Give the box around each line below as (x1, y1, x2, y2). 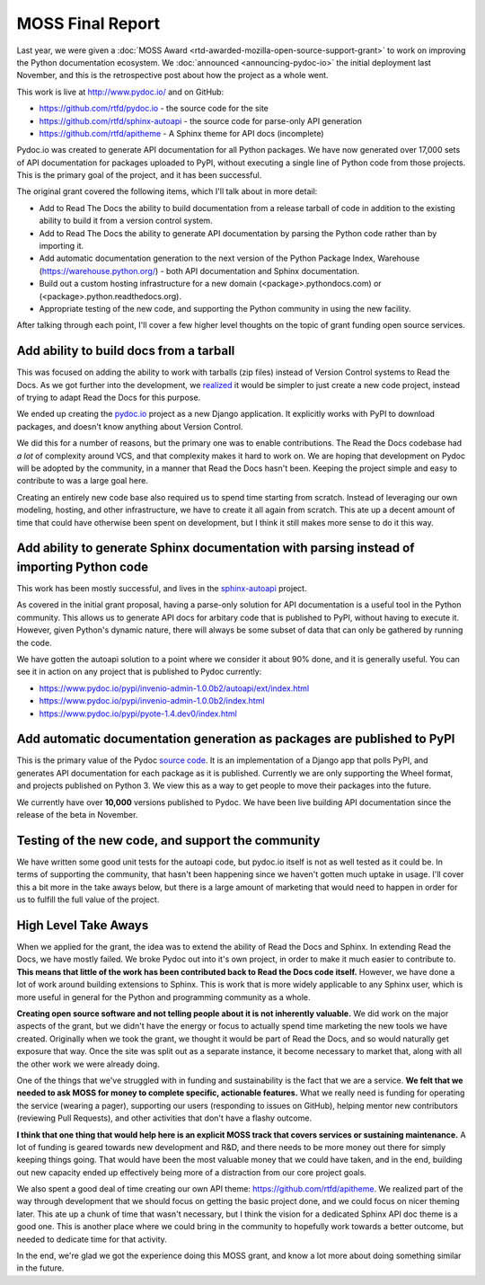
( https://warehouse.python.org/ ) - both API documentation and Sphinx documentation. (39, 265, 360, 276)
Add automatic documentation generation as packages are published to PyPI (16, 731, 455, 747)
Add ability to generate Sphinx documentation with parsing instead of (16, 540, 415, 556)
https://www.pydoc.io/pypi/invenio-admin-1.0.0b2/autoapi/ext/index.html (39, 683, 310, 694)
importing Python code (16, 559, 148, 574)
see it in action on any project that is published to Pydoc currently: (16, 666, 262, 678)
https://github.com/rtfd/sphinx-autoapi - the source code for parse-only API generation (39, 115, 363, 126)
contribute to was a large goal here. (16, 475, 148, 486)
